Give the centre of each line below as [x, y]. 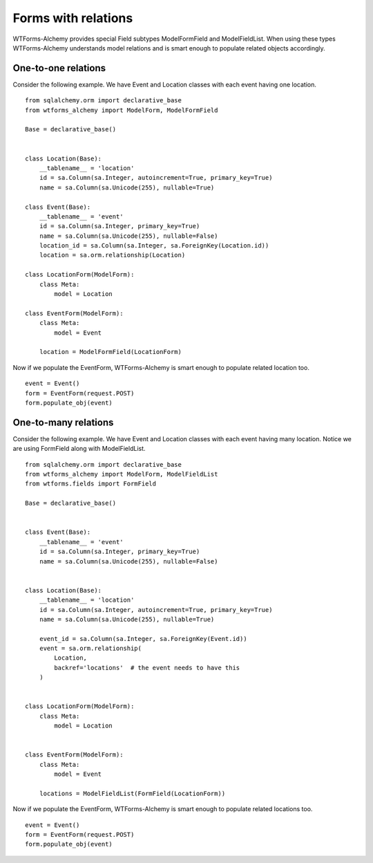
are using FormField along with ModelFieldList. [79, 449]
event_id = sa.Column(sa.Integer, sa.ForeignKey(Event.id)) [143, 639]
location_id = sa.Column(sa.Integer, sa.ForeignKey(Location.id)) [154, 246]
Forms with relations [73, 18]
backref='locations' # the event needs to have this [147, 668]
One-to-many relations [63, 422]
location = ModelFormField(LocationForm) [111, 352]
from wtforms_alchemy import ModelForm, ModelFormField [122, 110]
